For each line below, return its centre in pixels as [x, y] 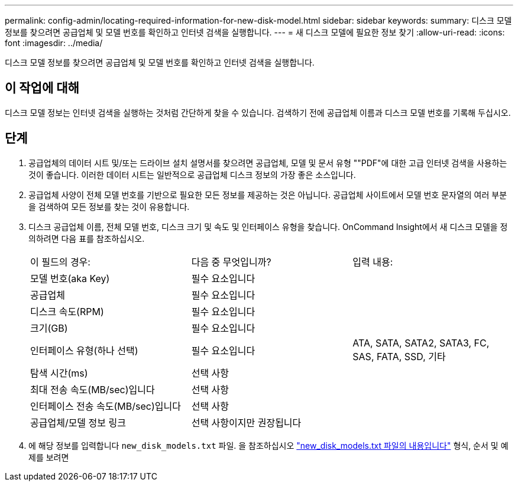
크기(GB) [49, 328]
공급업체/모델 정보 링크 [78, 422]
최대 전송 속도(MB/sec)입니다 [93, 389]
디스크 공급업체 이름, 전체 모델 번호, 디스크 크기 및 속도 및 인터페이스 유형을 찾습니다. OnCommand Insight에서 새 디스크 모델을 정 [268, 226]
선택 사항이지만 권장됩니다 [246, 422]
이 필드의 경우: [60, 262]
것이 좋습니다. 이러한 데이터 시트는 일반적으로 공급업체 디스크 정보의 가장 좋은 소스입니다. [192, 174]
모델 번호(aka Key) [70, 278]
